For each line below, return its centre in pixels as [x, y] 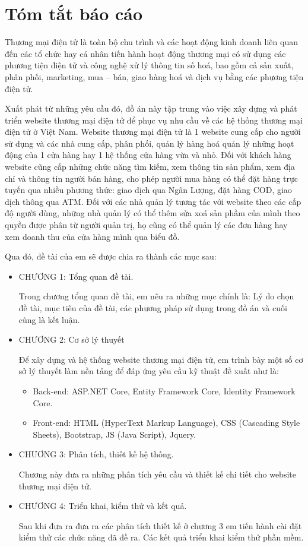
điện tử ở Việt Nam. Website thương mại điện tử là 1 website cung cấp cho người [153, 132]
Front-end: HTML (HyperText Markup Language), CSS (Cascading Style [166, 423]
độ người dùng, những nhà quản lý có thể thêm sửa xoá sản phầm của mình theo [153, 213]
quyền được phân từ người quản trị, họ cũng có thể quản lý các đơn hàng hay [146, 225]
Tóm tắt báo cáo [74, 13]
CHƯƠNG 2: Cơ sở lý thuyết [72, 339]
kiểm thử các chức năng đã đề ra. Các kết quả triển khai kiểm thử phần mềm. [161, 537]
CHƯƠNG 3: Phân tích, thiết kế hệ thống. [96, 454]
